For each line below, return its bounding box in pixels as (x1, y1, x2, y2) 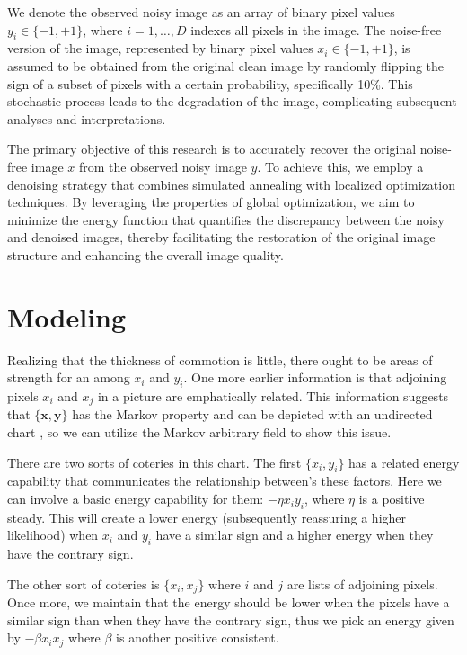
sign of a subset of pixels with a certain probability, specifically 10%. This (7, 74, 413, 93)
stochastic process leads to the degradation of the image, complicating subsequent (7, 92, 457, 111)
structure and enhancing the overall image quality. (7, 245, 284, 264)
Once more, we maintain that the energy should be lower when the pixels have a (7, 593, 450, 612)
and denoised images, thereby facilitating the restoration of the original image (7, 228, 436, 247)
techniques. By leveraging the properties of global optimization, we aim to (7, 193, 415, 211)
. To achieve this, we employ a (257, 157, 424, 175)
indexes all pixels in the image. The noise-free (190, 20, 442, 39)
